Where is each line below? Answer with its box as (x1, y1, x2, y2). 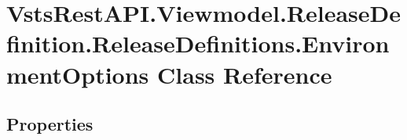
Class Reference (157, 58, 332, 90)
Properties (6, 112, 93, 136)
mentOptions (6, 58, 149, 90)
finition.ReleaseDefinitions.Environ (6, 27, 390, 59)
